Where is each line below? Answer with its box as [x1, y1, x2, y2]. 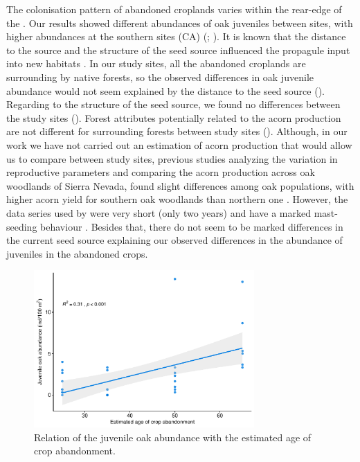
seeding [6, 219, 37, 233]
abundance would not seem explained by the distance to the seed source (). [6, 83, 325, 98]
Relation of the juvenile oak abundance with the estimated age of [34, 429, 312, 444]
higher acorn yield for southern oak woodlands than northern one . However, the [6, 192, 348, 206]
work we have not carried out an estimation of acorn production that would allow [6, 137, 352, 152]
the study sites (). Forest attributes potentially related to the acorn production [6, 110, 341, 125]
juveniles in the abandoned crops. [6, 246, 148, 260]
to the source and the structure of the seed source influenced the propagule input [6, 42, 350, 57]
